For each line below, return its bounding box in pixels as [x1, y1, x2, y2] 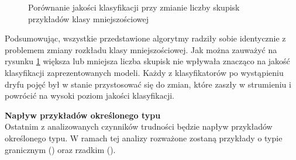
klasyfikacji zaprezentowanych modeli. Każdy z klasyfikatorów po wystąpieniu [5, 66, 284, 78]
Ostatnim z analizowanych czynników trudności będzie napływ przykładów [5, 120, 273, 133]
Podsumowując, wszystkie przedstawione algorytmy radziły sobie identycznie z [5, 32, 286, 44]
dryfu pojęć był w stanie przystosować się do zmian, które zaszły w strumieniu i [5, 78, 291, 90]
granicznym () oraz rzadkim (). [5, 143, 116, 155]
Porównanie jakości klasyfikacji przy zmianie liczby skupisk [28, 1, 240, 13]
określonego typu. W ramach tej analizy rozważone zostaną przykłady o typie [5, 131, 283, 144]
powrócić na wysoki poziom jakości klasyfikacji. [5, 89, 174, 102]
